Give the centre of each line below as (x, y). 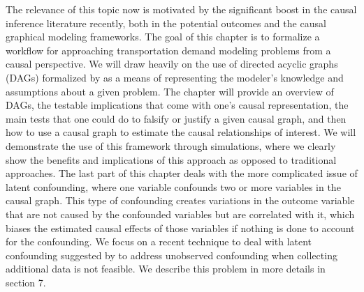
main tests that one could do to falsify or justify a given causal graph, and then (176, 118)
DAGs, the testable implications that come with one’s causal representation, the (177, 105)
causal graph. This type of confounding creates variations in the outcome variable (180, 200)
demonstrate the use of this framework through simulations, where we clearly (171, 145)
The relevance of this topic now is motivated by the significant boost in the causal (181, 9)
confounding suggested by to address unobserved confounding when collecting (172, 255)
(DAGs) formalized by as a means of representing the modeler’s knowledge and (175, 77)
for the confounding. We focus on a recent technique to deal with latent (159, 241)
